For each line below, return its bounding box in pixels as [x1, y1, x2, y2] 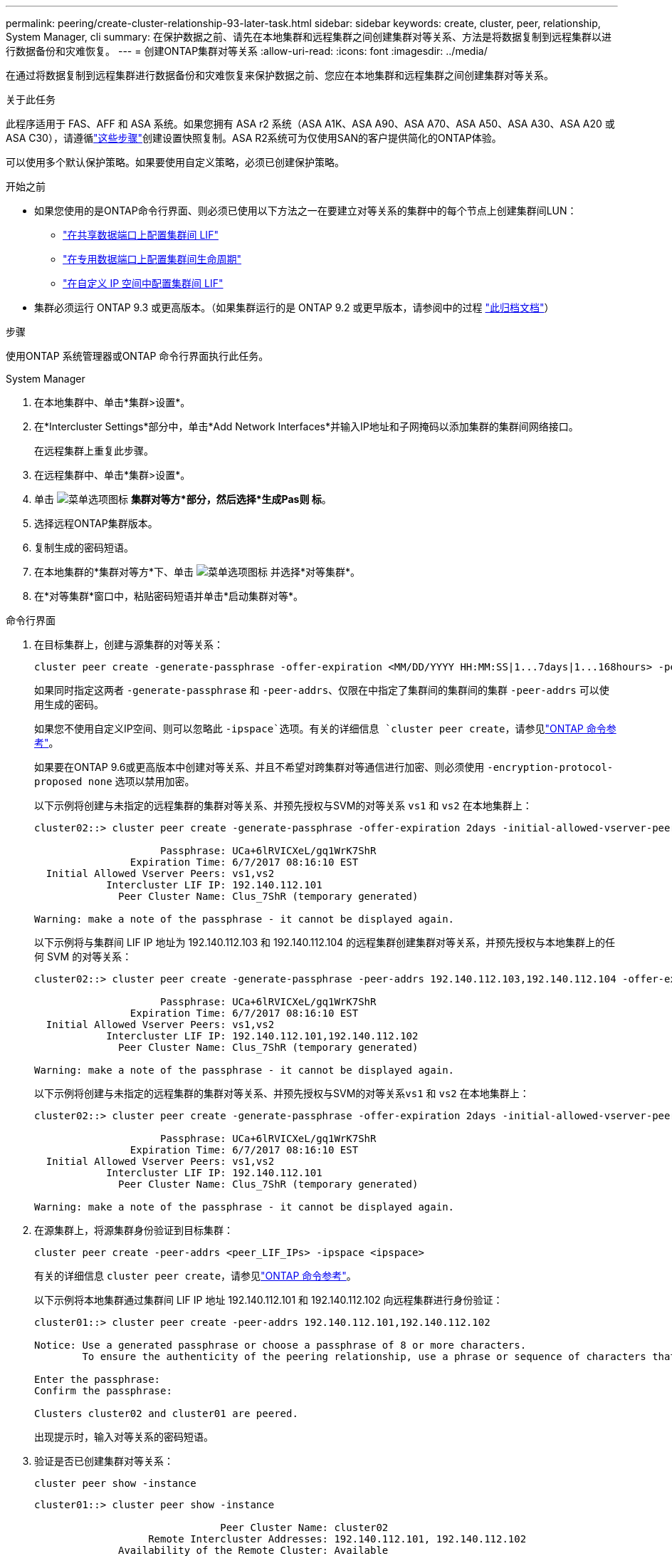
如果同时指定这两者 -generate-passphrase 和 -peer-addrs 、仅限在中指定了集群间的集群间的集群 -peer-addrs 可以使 [34, 684, 609, 696]
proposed [34, 776, 83, 787]
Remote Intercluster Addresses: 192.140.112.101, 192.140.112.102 [148, 1533, 527, 1545]
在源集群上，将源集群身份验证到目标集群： [34, 1224, 233, 1236]
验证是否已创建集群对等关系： [34, 1455, 174, 1467]
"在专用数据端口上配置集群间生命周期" [63, 253, 242, 265]
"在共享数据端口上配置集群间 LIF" [63, 229, 219, 241]
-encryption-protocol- [487, 762, 614, 773]
